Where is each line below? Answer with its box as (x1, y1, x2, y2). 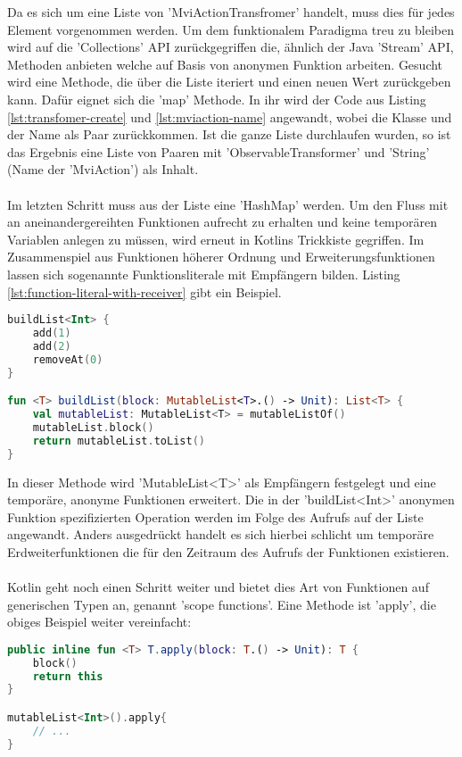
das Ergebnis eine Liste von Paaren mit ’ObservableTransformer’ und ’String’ (7, 142, 430, 161)
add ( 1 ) (32, 326, 71, 339)
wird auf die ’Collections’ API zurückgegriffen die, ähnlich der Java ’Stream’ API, (7, 37, 454, 56)
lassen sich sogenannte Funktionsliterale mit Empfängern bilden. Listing (7, 264, 400, 283)
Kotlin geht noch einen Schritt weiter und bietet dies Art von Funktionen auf (7, 578, 429, 596)
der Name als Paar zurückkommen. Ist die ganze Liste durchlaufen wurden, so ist (7, 125, 451, 144)
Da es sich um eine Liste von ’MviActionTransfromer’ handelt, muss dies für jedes (7, 3, 455, 21)
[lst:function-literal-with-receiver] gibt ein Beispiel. (7, 282, 282, 301)
